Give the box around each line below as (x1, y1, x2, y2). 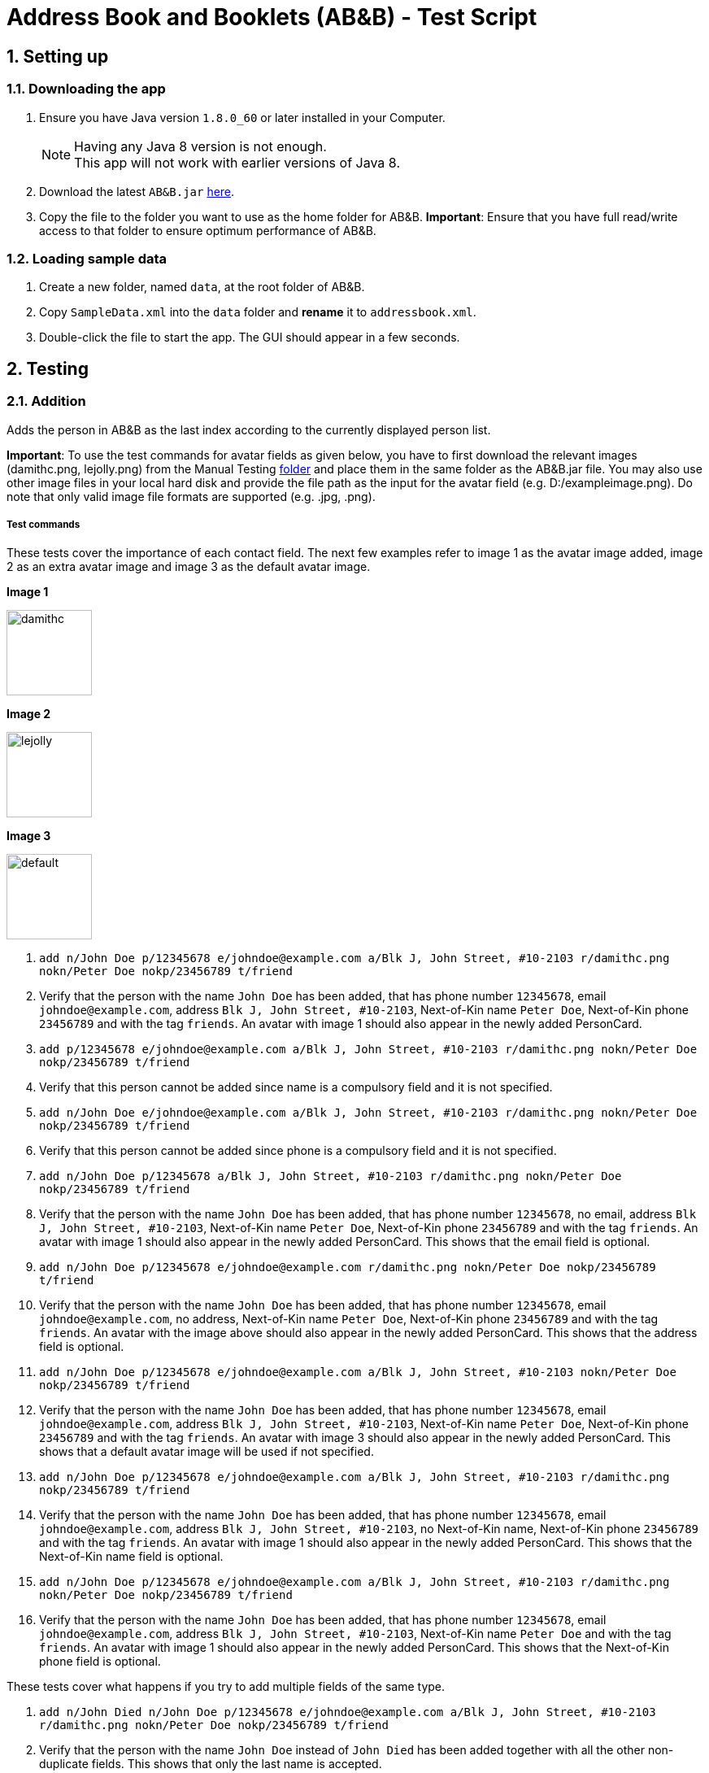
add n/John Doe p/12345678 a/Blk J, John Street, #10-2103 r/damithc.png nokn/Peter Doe (39, 1170, 622, 1183)
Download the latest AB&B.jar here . (39, 184, 235, 198)
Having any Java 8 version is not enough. (74, 137, 327, 155)
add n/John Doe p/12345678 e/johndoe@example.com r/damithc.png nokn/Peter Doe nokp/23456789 (39, 1261, 656, 1274)
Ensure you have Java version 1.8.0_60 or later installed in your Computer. (39, 110, 446, 124)
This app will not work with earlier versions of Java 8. (74, 154, 400, 171)
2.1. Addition (7, 393, 86, 410)
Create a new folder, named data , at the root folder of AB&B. (39, 280, 365, 294)
